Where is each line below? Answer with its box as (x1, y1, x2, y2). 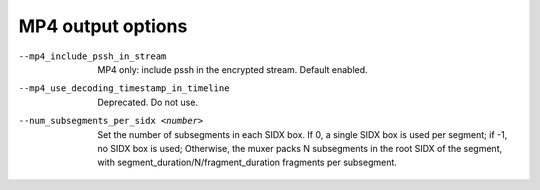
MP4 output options (18, 15, 188, 37)
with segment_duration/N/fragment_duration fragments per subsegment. (97, 156, 397, 169)
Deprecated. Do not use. (97, 96, 199, 108)
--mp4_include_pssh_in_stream (18, 50, 167, 62)
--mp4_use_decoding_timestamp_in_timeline (18, 83, 230, 94)
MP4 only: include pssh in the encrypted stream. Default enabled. (97, 63, 369, 75)
